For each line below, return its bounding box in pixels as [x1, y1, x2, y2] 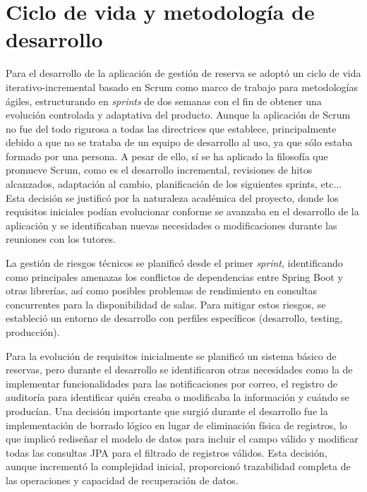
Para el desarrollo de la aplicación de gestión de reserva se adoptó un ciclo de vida [6, 66, 361, 80]
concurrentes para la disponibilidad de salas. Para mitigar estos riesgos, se [6, 296, 326, 311]
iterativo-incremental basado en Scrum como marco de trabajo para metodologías [6, 79, 358, 94]
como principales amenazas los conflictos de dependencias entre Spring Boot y [6, 269, 343, 284]
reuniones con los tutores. [6, 232, 116, 246]
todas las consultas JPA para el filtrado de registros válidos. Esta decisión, [6, 445, 327, 460]
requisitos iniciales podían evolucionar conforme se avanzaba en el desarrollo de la [6, 204, 359, 219]
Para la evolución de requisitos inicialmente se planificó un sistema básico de [6, 348, 337, 363]
